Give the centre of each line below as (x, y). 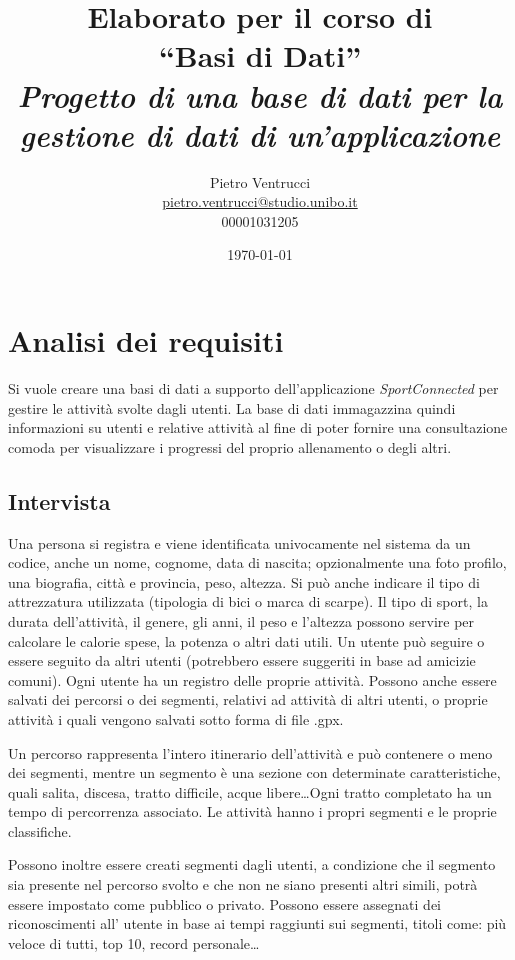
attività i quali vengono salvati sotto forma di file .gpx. (176, 718)
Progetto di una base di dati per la (260, 95)
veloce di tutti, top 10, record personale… (134, 942)
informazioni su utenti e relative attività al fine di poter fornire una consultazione (258, 427)
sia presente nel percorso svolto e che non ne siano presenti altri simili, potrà (243, 884)
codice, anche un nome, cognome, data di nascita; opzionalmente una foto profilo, (257, 562)
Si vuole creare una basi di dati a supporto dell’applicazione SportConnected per (253, 388)
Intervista (59, 500)
